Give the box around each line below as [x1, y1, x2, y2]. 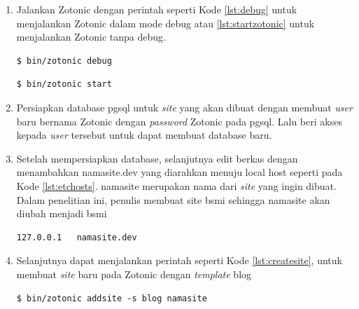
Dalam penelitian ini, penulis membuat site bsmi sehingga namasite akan [16, 192, 330, 207]
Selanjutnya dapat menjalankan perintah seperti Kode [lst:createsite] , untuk [16, 253, 342, 268]
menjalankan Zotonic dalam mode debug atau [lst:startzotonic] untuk [16, 15, 315, 30]
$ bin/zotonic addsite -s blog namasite [16, 293, 207, 303]
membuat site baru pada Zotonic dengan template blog [16, 266, 252, 281]
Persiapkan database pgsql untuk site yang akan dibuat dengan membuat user [16, 99, 353, 114]
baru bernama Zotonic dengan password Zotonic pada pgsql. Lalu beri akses [16, 114, 342, 128]
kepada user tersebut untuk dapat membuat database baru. [16, 128, 272, 142]
